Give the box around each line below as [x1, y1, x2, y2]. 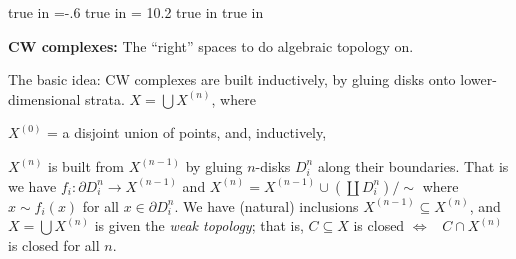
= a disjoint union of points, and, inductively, [47, 122, 327, 143]
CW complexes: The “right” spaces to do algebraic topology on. [8, 35, 414, 56]
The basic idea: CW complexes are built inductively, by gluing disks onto [8, 69, 456, 90]
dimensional [8, 88, 81, 109]
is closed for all [8, 234, 100, 255]
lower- [460, 69, 497, 90]
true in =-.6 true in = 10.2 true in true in [8, 2, 264, 22]
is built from [48, 155, 125, 176]
